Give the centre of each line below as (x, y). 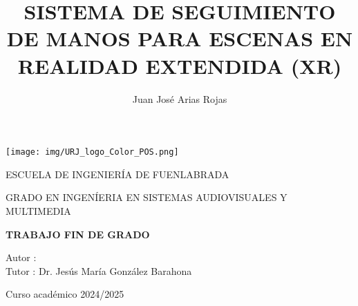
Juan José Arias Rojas (180, 98)
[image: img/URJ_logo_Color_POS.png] (92, 152)
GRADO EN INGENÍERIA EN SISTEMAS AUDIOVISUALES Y (147, 197)
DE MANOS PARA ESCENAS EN (180, 38)
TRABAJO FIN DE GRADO (78, 234)
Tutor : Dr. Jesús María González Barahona (99, 270)
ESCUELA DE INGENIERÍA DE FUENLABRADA (117, 174)
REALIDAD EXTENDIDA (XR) (180, 65)
